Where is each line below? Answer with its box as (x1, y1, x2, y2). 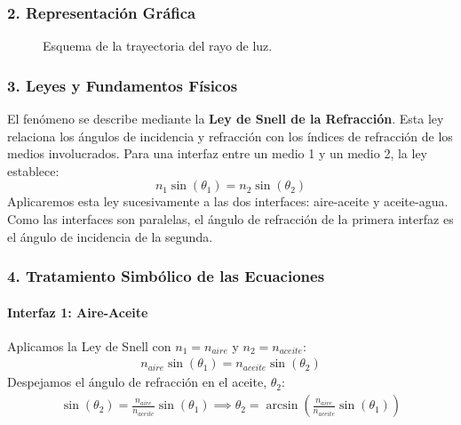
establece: (7, 161, 60, 180)
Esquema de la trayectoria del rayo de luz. (43, 36, 273, 55)
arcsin (266, 399, 298, 413)
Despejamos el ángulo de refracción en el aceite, (7, 373, 267, 391)
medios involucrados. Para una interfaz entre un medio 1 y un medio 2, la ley (7, 144, 428, 163)
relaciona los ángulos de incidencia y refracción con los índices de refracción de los (7, 126, 453, 145)
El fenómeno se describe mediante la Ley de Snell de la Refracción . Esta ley (7, 109, 444, 128)
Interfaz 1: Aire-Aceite (7, 302, 148, 321)
